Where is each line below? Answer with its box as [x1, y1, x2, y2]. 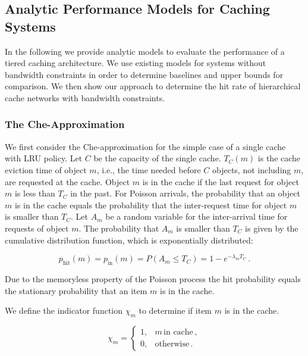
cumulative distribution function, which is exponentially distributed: [5, 233, 253, 246]
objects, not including [212, 163, 291, 176]
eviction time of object [5, 163, 87, 176]
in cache [164, 328, 193, 337]
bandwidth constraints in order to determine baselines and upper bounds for [5, 68, 284, 80]
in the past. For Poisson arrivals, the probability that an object [70, 187, 300, 199]
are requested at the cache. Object [5, 175, 130, 188]
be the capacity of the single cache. [93, 152, 221, 164]
